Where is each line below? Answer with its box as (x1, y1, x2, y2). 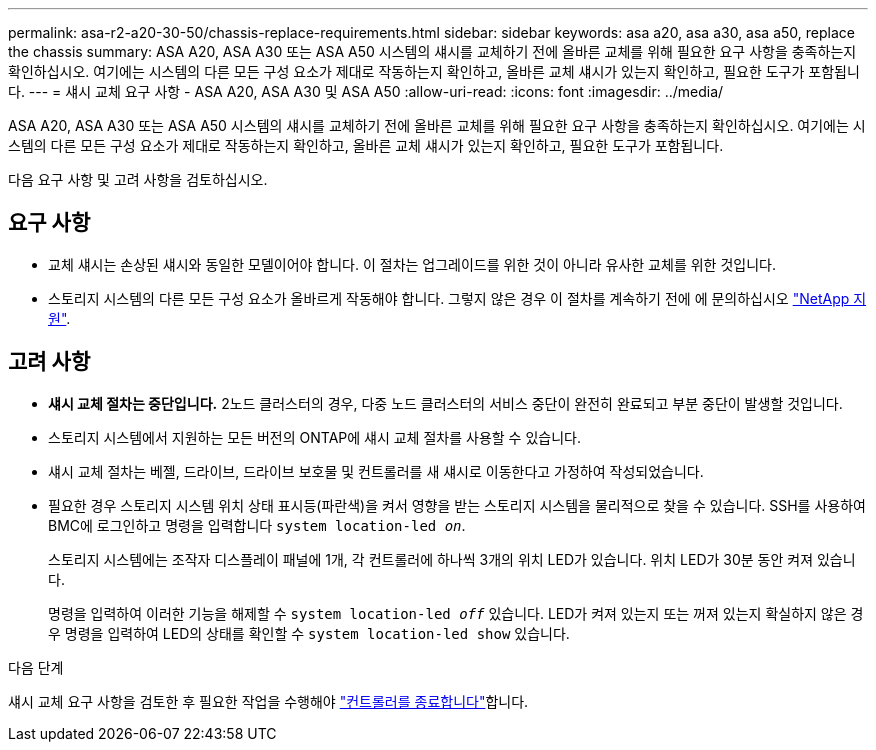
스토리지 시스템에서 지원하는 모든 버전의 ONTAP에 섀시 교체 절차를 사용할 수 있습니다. (48, 428, 581, 446)
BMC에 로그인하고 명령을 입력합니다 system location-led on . (48, 516, 466, 534)
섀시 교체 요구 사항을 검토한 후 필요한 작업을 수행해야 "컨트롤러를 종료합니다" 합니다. (8, 692, 529, 710)
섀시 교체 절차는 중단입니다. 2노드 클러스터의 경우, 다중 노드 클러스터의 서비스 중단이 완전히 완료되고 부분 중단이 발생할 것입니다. (48, 394, 843, 412)
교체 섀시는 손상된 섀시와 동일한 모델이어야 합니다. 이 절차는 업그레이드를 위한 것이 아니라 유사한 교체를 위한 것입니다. (48, 255, 776, 273)
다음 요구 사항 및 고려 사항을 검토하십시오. (8, 171, 268, 188)
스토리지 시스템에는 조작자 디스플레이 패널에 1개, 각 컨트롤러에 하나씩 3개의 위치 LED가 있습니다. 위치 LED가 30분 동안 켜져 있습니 (48, 550, 856, 568)
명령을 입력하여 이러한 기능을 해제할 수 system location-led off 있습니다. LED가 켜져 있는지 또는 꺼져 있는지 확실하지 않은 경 (48, 604, 864, 622)
